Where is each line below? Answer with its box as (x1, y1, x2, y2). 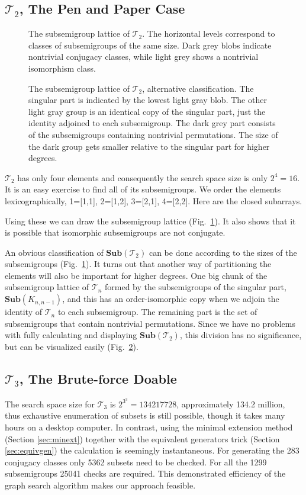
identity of (5, 306, 43, 318)
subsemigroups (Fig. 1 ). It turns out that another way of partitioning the (5, 258, 272, 270)
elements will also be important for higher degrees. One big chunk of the (5, 269, 268, 281)
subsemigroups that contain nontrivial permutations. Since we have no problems (5, 317, 295, 329)
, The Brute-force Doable (19, 369, 177, 387)
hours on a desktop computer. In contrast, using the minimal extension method (5, 420, 293, 433)
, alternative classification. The (142, 82, 254, 94)
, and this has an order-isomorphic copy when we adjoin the (62, 292, 279, 305)
